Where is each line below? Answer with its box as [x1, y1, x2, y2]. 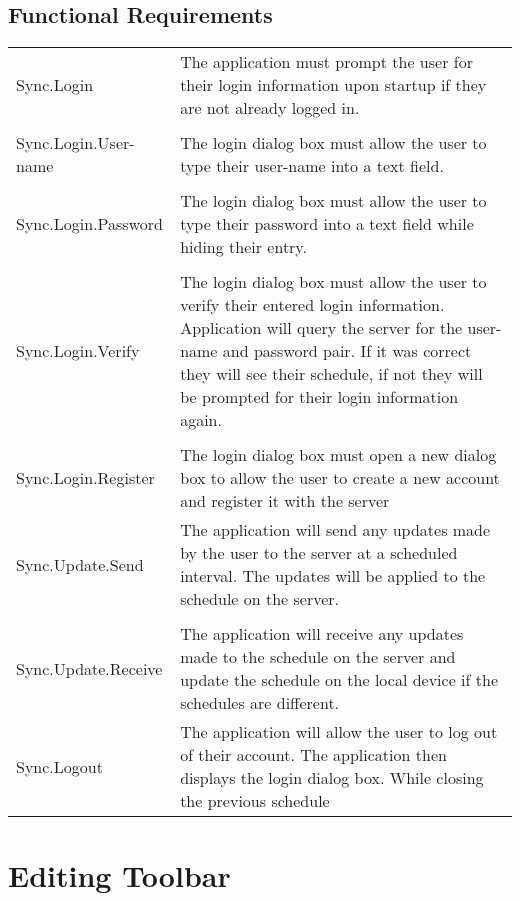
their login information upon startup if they [180, 73, 487, 97]
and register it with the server [180, 489, 390, 513]
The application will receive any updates [180, 622, 464, 646]
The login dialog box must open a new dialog [180, 443, 497, 467]
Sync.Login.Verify [16, 339, 140, 363]
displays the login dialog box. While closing [180, 766, 484, 790]
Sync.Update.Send [16, 552, 144, 576]
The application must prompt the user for [180, 50, 473, 74]
